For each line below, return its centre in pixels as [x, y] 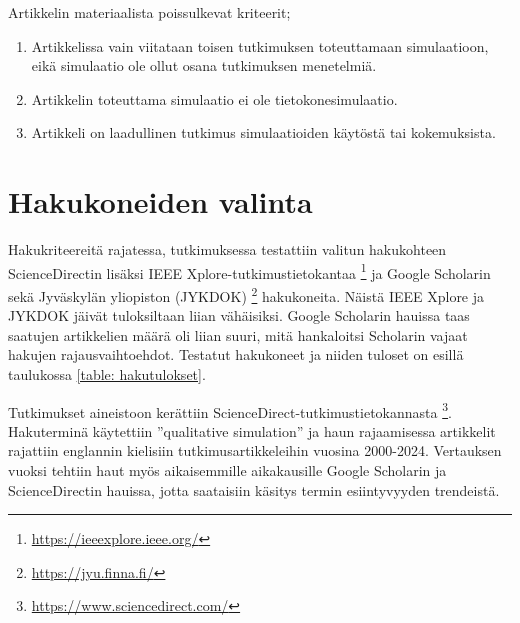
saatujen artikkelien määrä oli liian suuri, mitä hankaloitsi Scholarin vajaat [238, 334]
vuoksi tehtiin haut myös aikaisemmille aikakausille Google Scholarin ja [227, 470]
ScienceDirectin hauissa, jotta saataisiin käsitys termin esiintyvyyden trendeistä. [254, 489]
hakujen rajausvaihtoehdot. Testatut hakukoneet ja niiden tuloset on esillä [236, 354]
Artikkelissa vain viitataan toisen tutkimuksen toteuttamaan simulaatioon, [260, 45]
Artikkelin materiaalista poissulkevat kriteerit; [149, 12]
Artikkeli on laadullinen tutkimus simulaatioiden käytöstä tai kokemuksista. [263, 132]
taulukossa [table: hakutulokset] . [107, 373]
